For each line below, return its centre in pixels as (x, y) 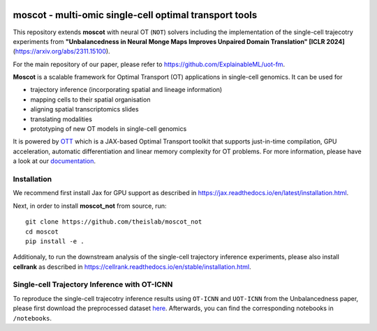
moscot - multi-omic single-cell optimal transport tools (135, 15)
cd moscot (42, 231)
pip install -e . (55, 241)
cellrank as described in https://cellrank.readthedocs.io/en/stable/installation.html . (132, 267)
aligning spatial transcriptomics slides (84, 109)
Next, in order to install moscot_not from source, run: (90, 206)
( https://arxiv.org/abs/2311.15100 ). (62, 52)
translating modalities (61, 119)
